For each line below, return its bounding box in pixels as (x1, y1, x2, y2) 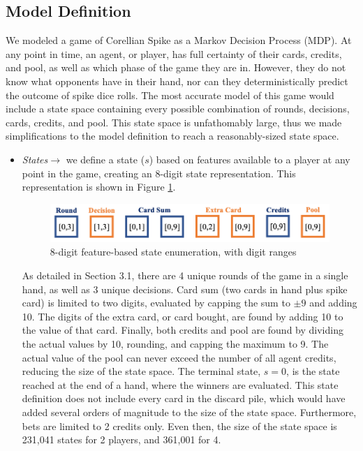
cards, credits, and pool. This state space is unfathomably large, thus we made (6, 114, 342, 129)
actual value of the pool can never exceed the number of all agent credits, (22, 350, 336, 364)
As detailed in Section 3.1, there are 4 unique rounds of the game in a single (22, 268, 348, 282)
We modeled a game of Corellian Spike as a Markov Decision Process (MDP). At (6, 33, 352, 47)
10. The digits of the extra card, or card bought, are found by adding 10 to (22, 309, 343, 323)
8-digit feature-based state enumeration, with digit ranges (50, 244, 297, 259)
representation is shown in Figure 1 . (22, 179, 176, 194)
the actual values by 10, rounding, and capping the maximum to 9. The (22, 336, 329, 350)
